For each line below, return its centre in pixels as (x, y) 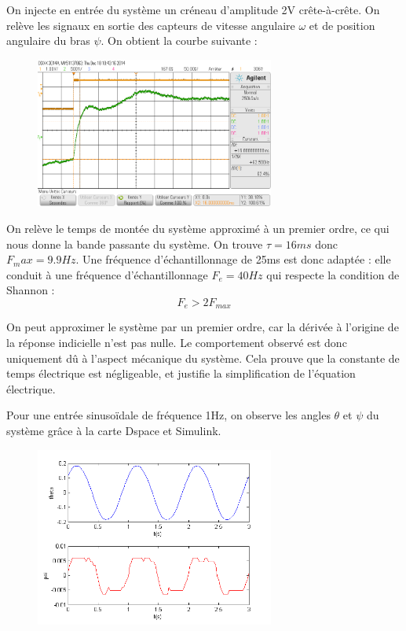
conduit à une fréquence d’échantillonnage (107, 274)
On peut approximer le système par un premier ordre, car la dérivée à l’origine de (203, 327)
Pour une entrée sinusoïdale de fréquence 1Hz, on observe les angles (168, 415)
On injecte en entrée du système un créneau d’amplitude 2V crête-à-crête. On (193, 9)
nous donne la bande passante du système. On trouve (135, 244)
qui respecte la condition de (333, 274)
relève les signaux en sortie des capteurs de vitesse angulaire (151, 25)
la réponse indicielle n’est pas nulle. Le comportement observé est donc (177, 342)
